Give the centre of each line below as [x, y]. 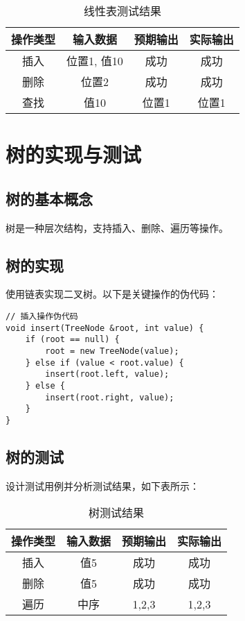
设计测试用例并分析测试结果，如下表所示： [102, 485]
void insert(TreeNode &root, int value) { [105, 328]
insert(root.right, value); [110, 397]
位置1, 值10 [95, 61]
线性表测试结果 [122, 11]
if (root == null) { [72, 340]
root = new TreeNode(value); [112, 351]
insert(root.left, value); [107, 374]
